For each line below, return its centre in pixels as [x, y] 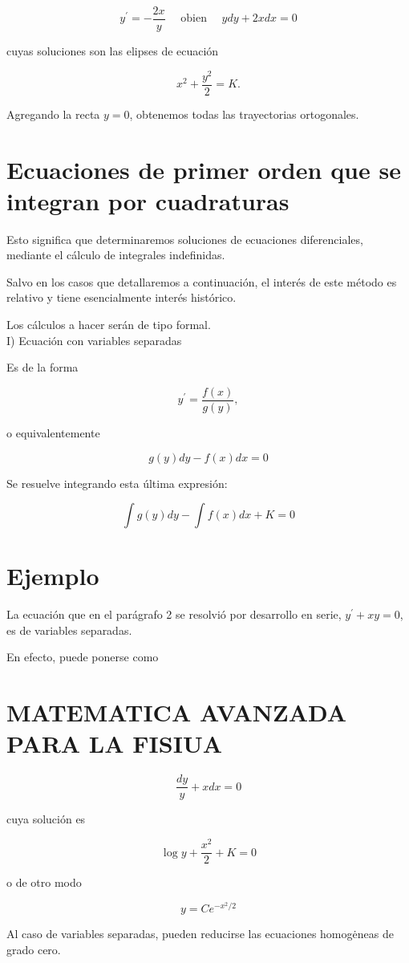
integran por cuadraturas [148, 200]
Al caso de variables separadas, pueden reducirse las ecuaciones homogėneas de [200, 934]
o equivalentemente [53, 432]
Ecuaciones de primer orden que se [204, 169]
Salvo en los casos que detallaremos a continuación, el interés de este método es [202, 281]
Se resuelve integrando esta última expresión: [117, 483]
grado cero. [34, 949]
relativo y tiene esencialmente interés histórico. [121, 297]
